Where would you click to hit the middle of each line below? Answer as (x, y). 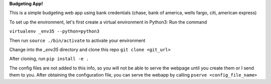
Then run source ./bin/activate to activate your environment (77, 40)
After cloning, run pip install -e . (49, 59)
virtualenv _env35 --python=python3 (54, 31)
